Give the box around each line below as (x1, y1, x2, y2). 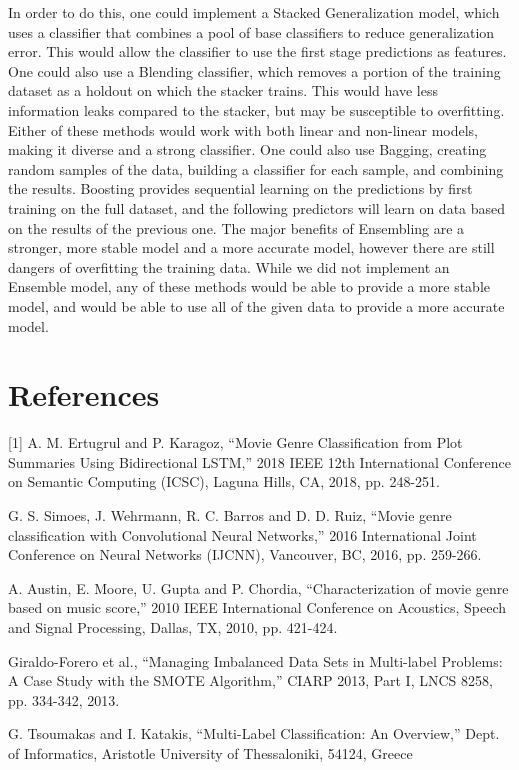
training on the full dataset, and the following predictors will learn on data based (8, 197, 506, 218)
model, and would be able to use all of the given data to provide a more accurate (8, 295, 505, 316)
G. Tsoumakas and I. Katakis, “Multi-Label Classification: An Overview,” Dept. (8, 723, 500, 744)
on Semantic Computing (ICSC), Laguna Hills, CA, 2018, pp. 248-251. (8, 471, 440, 492)
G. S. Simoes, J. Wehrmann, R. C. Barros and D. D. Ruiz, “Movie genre (8, 505, 452, 525)
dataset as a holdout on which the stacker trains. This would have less (8, 80, 438, 101)
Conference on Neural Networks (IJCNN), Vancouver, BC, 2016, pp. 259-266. (8, 544, 482, 565)
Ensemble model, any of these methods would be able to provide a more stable (8, 276, 490, 297)
